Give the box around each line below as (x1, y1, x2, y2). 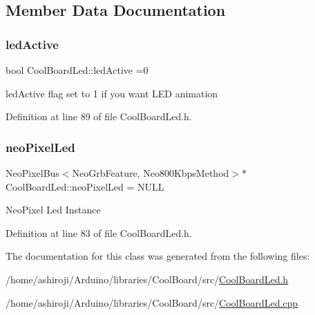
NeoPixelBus (6, 166, 59, 180)
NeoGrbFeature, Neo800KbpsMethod (72, 166, 229, 180)
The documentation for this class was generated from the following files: (6, 249, 310, 263)
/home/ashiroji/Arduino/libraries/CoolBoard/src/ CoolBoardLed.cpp (6, 295, 298, 309)
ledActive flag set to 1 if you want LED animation (6, 86, 218, 100)
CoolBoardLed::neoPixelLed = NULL (6, 179, 164, 193)
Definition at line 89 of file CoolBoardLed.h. (6, 109, 192, 124)
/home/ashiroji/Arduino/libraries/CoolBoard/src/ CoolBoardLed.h (6, 271, 289, 286)
